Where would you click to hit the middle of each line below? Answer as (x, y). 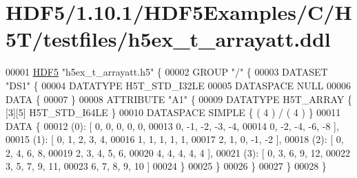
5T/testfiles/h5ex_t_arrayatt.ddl (168, 39)
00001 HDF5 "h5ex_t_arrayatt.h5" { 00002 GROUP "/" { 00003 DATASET (167, 72)
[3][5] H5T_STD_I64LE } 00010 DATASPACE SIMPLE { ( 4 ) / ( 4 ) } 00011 (173, 112)
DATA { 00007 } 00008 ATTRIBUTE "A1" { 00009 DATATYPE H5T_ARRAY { (179, 99)
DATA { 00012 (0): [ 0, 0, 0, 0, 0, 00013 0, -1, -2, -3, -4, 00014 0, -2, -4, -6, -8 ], (172, 125)
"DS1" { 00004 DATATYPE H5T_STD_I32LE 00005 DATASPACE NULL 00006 (178, 85)
